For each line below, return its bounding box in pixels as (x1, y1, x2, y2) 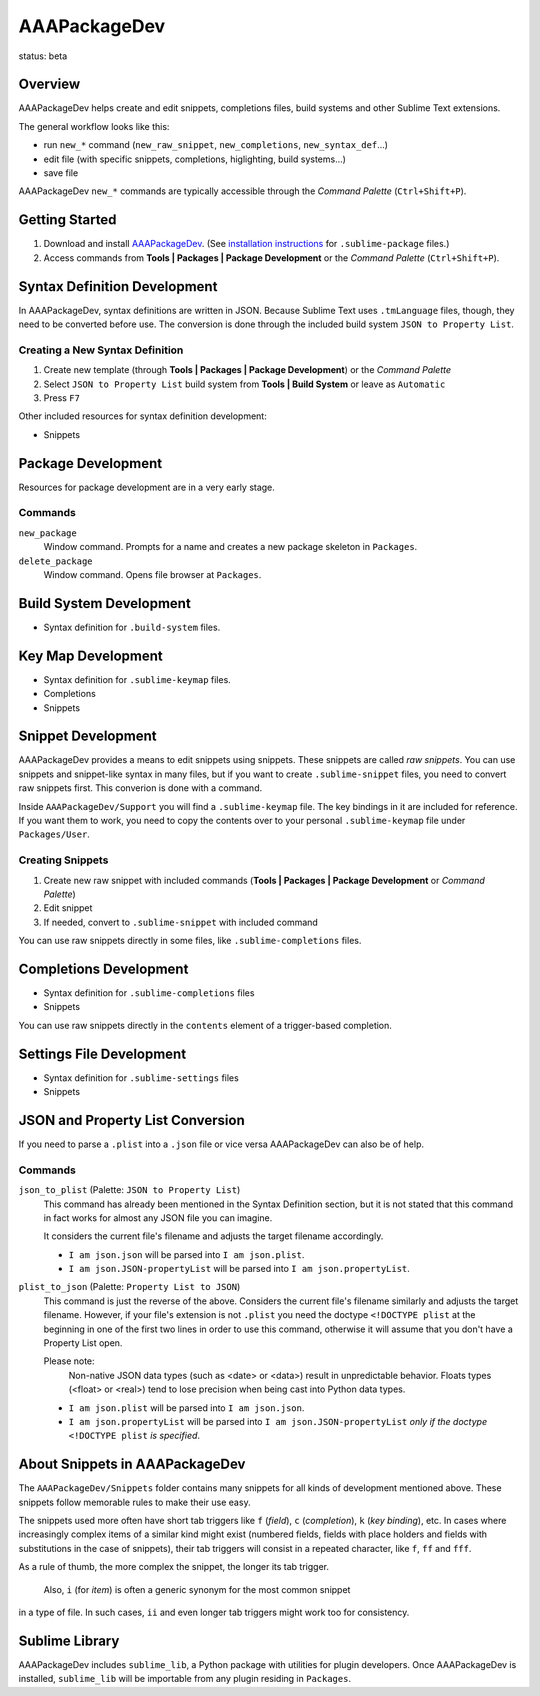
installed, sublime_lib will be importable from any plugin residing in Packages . (18, 1673, 352, 1685)
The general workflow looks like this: (18, 120, 170, 132)
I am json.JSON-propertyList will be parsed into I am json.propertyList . (68, 1263, 410, 1275)
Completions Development (18, 960, 189, 977)
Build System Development (18, 595, 192, 612)
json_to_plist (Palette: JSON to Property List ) (18, 1184, 241, 1196)
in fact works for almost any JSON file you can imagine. (43, 1211, 273, 1224)
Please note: (43, 1355, 95, 1367)
